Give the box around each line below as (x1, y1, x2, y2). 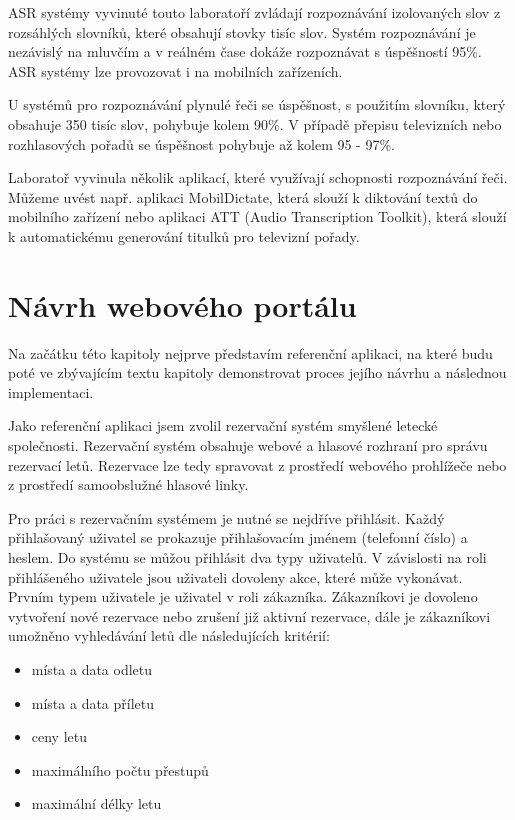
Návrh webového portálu (8, 284, 357, 325)
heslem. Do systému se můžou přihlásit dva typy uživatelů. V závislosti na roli (8, 547, 487, 567)
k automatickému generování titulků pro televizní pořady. (8, 225, 360, 246)
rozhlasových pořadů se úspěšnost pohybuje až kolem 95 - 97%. (8, 133, 396, 154)
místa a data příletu (31, 692, 155, 713)
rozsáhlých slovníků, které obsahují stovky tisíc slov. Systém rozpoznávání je (8, 21, 476, 42)
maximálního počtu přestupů (31, 759, 209, 780)
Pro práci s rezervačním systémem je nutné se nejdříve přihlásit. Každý (8, 507, 445, 528)
